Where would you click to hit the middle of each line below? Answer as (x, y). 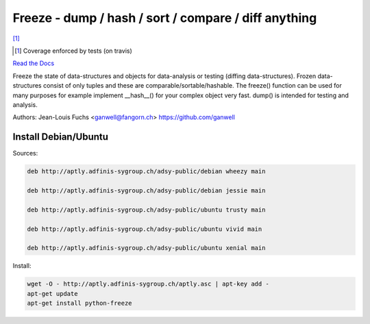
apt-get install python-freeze (80, 303)
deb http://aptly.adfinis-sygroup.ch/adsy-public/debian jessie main (146, 190)
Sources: (25, 153)
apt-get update (52, 294)
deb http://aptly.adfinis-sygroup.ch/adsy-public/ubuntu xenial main (146, 248)
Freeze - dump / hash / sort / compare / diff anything (165, 18)
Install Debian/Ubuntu (61, 137)
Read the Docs (34, 63)
